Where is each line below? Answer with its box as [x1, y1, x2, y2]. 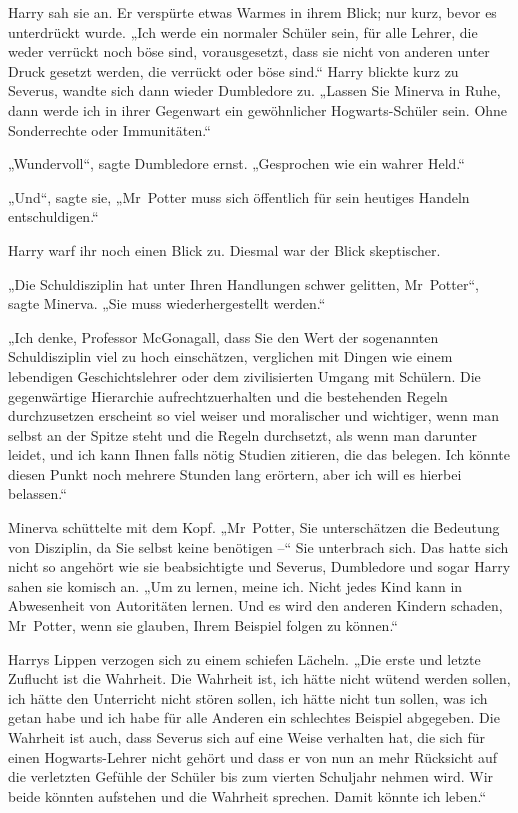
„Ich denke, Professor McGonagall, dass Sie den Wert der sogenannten [8, 326, 439, 347]
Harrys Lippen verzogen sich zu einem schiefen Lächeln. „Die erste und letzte [8, 648, 481, 669]
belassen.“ [8, 483, 67, 504]
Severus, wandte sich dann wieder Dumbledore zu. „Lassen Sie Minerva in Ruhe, [8, 80, 501, 101]
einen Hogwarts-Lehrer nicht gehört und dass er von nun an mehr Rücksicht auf [8, 746, 497, 767]
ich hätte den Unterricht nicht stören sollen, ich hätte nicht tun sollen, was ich [8, 687, 488, 708]
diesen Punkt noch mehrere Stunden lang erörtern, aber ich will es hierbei [8, 463, 462, 484]
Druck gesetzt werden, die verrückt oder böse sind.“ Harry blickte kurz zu [8, 60, 459, 81]
